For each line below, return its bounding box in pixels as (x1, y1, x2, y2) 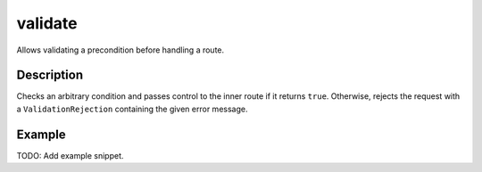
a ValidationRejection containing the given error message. (16, 103, 248, 114)
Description (16, 68, 84, 83)
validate (16, 13, 78, 33)
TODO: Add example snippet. (16, 150, 124, 160)
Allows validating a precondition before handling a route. (16, 45, 225, 55)
